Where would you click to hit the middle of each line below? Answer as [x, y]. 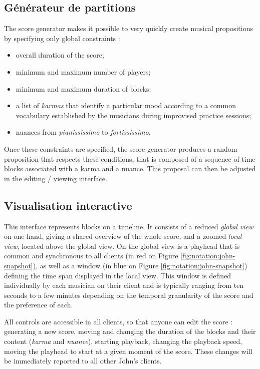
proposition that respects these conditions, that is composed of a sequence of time [130, 158]
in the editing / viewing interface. [56, 178]
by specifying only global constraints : [62, 38]
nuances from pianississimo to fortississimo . [83, 132]
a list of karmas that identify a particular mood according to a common [126, 105]
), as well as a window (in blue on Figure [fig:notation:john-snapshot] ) [140, 265]
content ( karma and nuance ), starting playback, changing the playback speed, [123, 341]
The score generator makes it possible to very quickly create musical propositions [128, 28]
